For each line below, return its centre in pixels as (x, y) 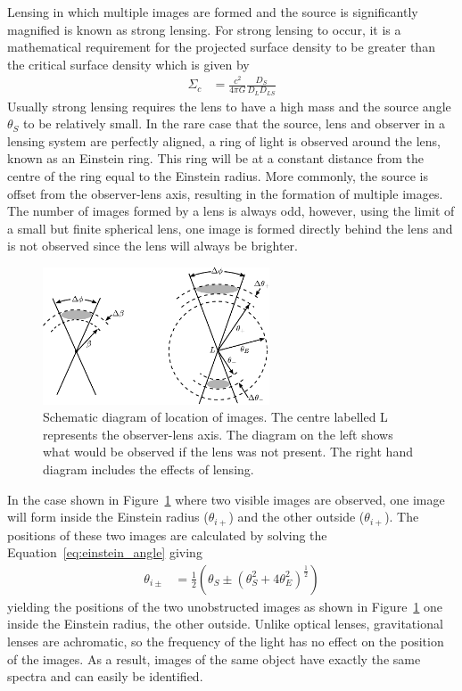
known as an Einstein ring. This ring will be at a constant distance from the (215, 158)
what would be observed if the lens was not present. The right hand (228, 452)
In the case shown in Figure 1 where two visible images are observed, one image (226, 499)
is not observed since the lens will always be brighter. (153, 246)
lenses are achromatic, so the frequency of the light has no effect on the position (226, 641)
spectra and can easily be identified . (105, 676)
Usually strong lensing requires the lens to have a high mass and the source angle (229, 106)
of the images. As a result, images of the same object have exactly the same (214, 658)
